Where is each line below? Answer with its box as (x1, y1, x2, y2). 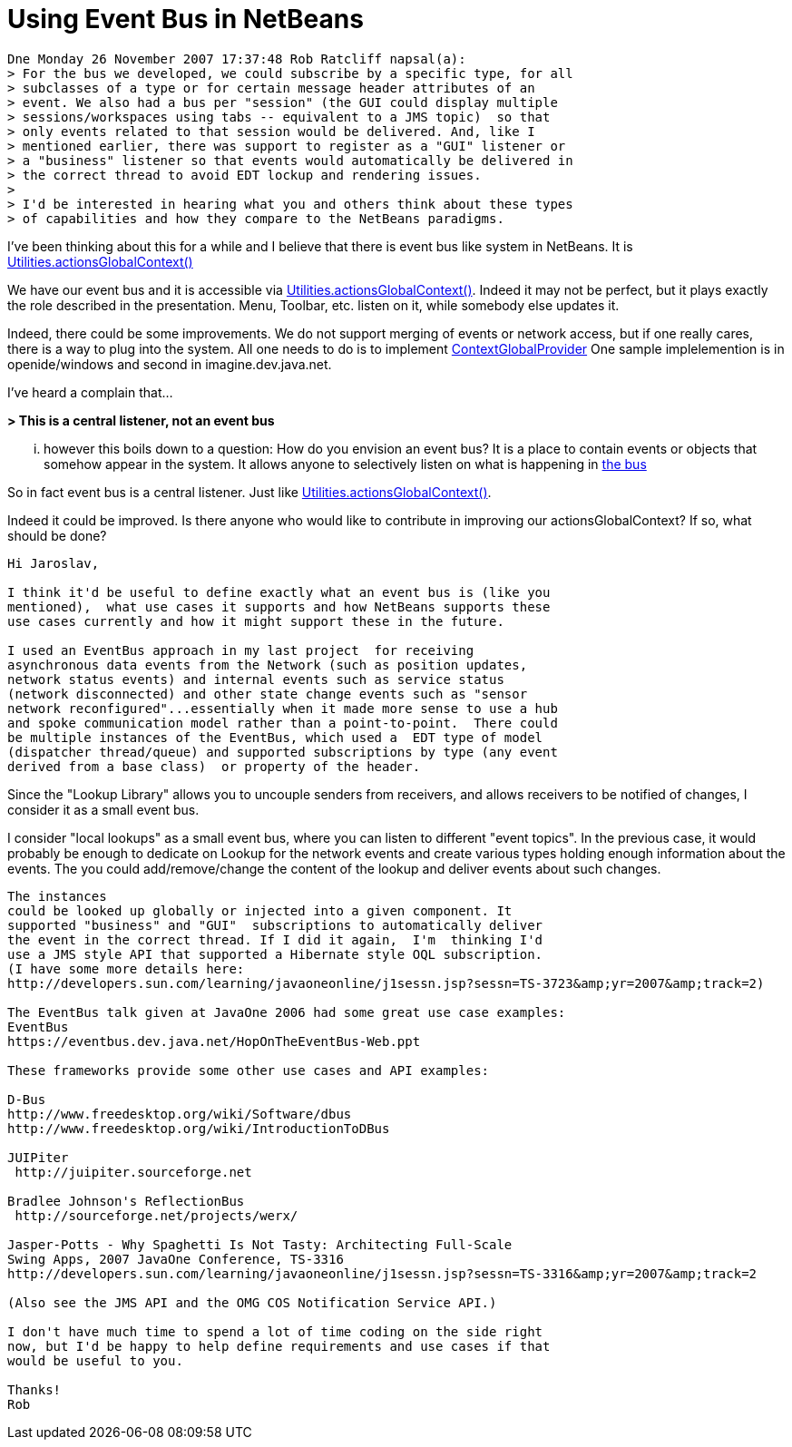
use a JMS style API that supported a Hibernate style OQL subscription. (7, 946, 543, 962)
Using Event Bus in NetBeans (7, 4, 364, 34)
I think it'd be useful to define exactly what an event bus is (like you (7, 584, 551, 600)
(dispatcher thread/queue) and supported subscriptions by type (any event (7, 744, 558, 759)
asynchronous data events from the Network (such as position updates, (7, 657, 528, 672)
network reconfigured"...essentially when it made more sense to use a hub (7, 700, 558, 716)
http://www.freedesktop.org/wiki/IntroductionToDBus (7, 1120, 390, 1136)
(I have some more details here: (7, 961, 245, 976)
